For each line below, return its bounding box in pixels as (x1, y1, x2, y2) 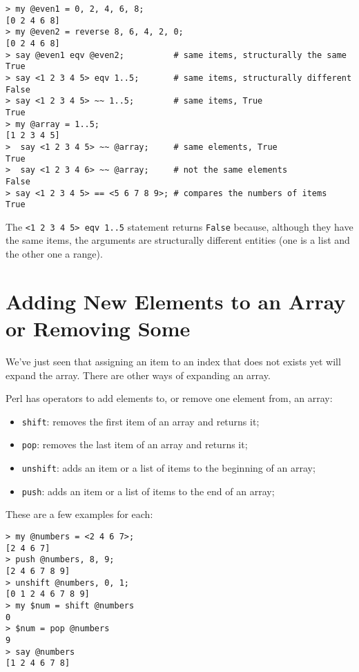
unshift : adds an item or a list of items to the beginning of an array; (21, 461, 316, 475)
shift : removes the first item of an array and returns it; (21, 414, 260, 428)
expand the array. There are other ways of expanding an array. (6, 367, 271, 382)
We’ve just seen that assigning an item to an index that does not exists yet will (6, 354, 341, 368)
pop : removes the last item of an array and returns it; (21, 437, 248, 452)
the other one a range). (6, 247, 103, 261)
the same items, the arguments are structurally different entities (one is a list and (6, 233, 350, 247)
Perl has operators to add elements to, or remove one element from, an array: (6, 391, 333, 405)
